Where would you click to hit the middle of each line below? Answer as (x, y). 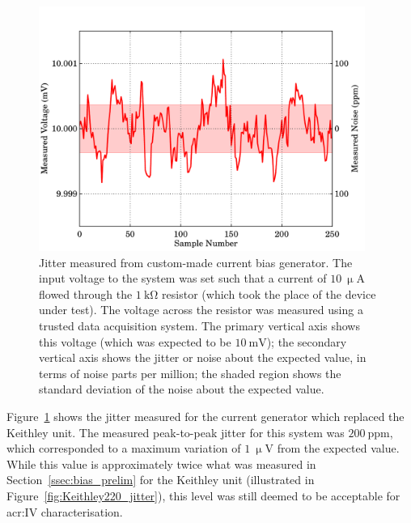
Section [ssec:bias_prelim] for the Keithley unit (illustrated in (161, 480)
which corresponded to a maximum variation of (124, 448)
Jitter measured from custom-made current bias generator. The (196, 262)
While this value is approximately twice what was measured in (161, 463)
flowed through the (86, 293)
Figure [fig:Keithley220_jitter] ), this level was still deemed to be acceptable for (203, 495)
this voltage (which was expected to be (135, 341)
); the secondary (307, 341)
